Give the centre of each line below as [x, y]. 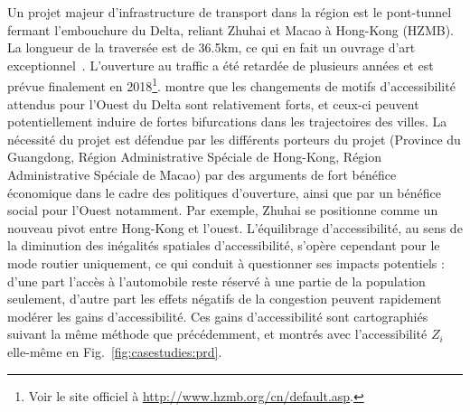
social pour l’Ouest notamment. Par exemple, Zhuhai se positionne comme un [223, 210]
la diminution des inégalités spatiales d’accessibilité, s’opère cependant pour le [224, 245]
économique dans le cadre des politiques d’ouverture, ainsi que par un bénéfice [224, 192]
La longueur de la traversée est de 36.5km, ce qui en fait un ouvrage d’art [211, 47]
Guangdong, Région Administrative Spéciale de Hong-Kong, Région [195, 157]
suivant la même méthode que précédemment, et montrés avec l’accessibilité [217, 334]
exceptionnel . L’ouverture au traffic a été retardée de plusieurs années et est [221, 65]
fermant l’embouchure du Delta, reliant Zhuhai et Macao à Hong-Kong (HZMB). [231, 29]
